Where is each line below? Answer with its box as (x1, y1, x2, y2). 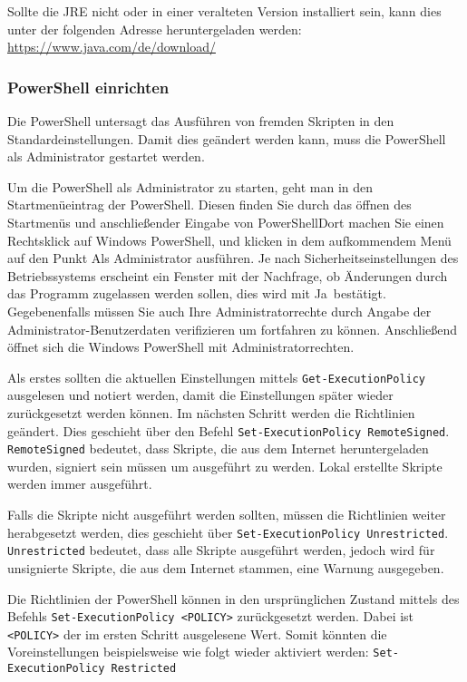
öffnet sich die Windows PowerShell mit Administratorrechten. (7, 337, 355, 356)
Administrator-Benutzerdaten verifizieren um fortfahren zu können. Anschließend (7, 319, 458, 338)
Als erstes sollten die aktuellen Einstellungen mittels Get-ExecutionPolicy (7, 367, 426, 386)
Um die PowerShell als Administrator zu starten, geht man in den (7, 177, 374, 196)
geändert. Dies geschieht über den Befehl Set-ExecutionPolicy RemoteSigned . (7, 421, 450, 440)
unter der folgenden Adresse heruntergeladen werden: (7, 19, 302, 38)
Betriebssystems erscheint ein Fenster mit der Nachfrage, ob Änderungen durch (7, 266, 448, 285)
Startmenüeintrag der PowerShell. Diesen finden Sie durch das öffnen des (7, 195, 412, 214)
